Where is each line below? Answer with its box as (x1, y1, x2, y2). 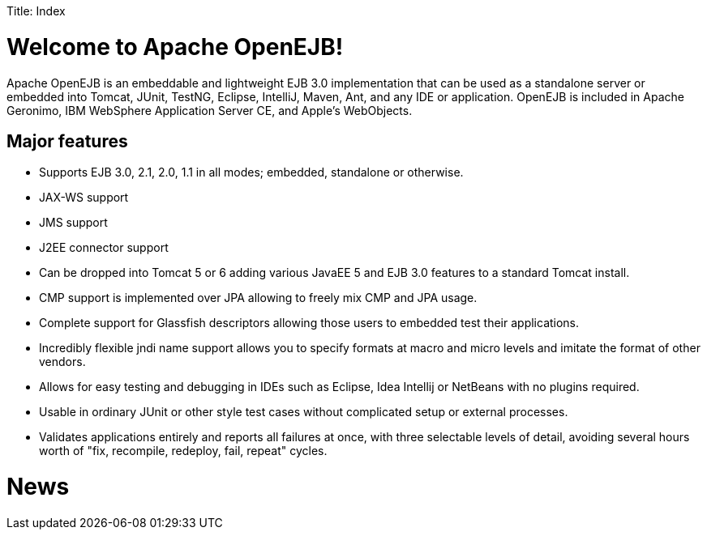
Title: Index (6, 4, 66, 18)
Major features (6, 130, 128, 151)
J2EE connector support (39, 240, 169, 255)
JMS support (39, 215, 108, 230)
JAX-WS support (39, 190, 129, 205)
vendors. (39, 355, 86, 369)
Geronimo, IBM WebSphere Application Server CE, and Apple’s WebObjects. (6, 103, 413, 117)
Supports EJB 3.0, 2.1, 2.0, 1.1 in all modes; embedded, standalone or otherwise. (39, 165, 464, 180)
